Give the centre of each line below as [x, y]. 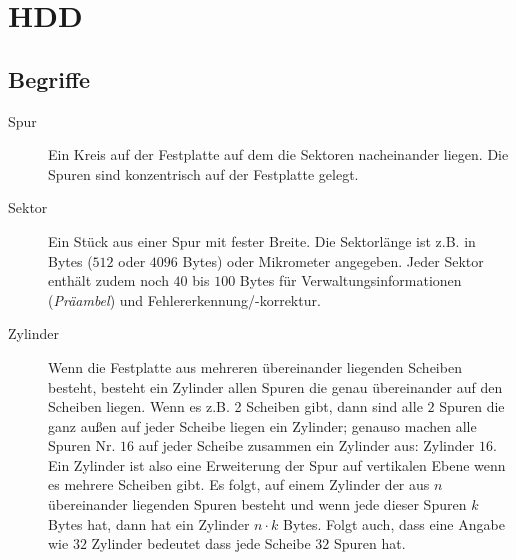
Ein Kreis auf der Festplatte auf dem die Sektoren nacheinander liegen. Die [278, 154]
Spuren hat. [370, 543]
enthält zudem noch [108, 280]
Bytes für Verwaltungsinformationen [350, 280]
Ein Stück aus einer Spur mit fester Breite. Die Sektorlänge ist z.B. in [262, 240]
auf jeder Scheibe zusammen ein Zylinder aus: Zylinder [306, 445]
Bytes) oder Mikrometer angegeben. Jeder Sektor [333, 260]
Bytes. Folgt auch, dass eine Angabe [393, 523]
